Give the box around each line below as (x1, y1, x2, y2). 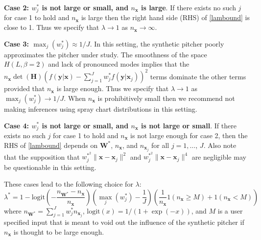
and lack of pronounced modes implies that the (48, 59, 190, 69)
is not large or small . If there (141, 120, 237, 130)
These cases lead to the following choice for (4, 179, 133, 189)
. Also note (203, 140, 237, 150)
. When (64, 93, 86, 103)
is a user (217, 205, 243, 216)
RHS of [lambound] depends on (4, 140, 98, 150)
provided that (4, 83, 45, 94)
